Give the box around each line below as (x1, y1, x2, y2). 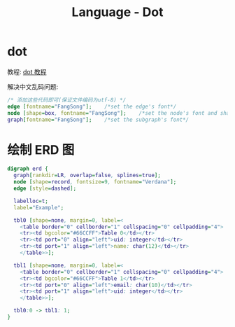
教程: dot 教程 (7, 67, 47, 76)
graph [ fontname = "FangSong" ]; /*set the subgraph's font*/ (7, 116, 190, 123)
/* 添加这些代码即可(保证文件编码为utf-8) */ (7, 96, 127, 104)
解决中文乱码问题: (7, 82, 59, 91)
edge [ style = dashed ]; (13, 185, 77, 192)
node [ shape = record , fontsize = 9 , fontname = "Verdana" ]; (13, 179, 177, 186)
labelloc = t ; (13, 197, 49, 204)
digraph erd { (7, 165, 49, 172)
